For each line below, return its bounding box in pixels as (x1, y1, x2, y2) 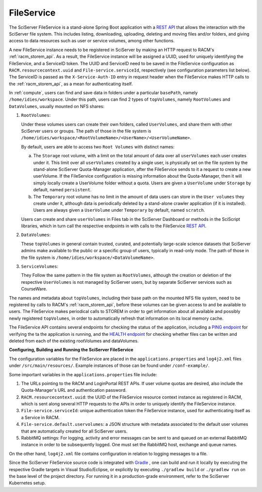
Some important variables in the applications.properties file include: (9, 371, 157, 377)
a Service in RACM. (21, 414, 60, 420)
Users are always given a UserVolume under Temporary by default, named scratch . (33, 207, 205, 213)
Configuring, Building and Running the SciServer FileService (9, 347, 133, 353)
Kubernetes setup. (9, 480, 46, 486)
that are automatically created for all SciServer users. (21, 428, 128, 434)
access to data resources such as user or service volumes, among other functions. (9, 38, 175, 44)
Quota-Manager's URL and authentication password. (21, 387, 127, 393)
